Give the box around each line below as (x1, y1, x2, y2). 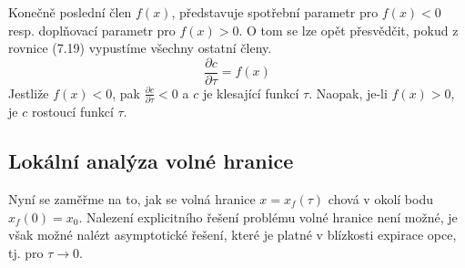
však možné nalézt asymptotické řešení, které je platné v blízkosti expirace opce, (8, 225, 457, 244)
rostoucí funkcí (31, 102, 114, 121)
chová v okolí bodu (328, 189, 433, 208)
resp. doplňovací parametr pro (8, 20, 176, 39)
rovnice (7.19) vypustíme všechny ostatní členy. (8, 38, 272, 57)
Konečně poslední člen (8, 3, 132, 21)
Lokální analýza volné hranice (8, 147, 294, 175)
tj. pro (8, 242, 44, 262)
